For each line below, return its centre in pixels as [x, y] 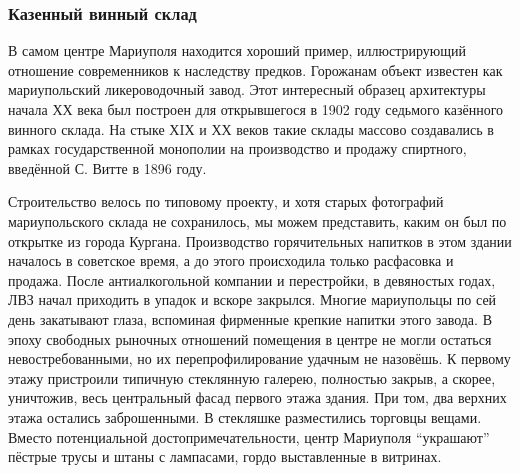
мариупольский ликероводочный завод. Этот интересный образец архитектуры [247, 89]
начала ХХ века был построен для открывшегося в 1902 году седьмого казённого [256, 109]
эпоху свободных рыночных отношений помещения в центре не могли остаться [250, 338]
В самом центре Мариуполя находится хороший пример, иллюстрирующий [237, 50]
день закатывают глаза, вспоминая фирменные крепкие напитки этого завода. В [250, 318]
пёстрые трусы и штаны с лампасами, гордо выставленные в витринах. [225, 456]
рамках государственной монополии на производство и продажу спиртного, [237, 148]
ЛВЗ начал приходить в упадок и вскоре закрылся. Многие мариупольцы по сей [252, 299]
